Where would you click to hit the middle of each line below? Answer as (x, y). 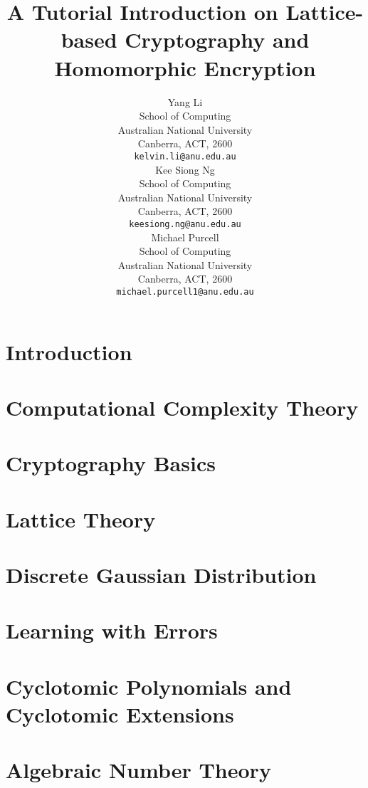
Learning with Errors (112, 630)
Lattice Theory (81, 519)
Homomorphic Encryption (185, 67)
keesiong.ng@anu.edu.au (185, 224)
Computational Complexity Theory (182, 407)
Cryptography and (217, 40)
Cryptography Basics (111, 463)
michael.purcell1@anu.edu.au (185, 291)
